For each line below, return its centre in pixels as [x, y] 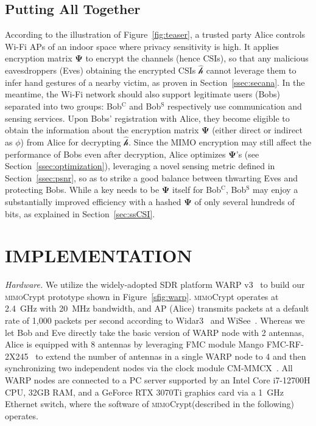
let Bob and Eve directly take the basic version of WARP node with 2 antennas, [155, 332]
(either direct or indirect [257, 130]
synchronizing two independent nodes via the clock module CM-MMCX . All [149, 368]
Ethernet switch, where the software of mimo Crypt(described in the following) [149, 404]
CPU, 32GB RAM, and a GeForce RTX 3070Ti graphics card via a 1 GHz [144, 392]
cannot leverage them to [251, 70]
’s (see [248, 154]
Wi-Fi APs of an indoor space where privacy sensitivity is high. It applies [142, 46]
